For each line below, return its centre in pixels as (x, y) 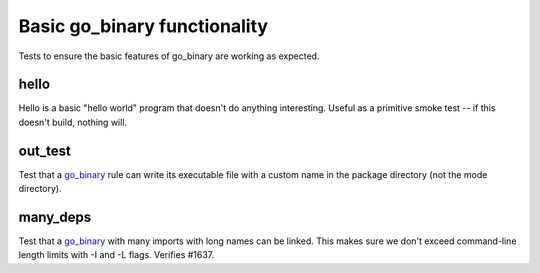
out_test (45, 150)
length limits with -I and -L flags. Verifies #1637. (116, 255)
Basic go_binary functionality (143, 26)
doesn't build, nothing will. (73, 122)
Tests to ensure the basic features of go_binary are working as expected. (169, 56)
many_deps (55, 216)
